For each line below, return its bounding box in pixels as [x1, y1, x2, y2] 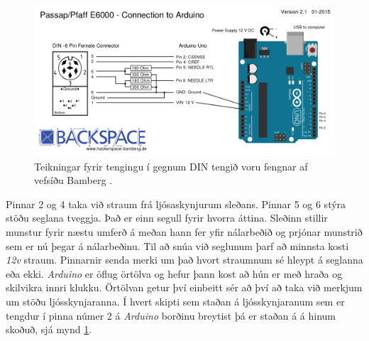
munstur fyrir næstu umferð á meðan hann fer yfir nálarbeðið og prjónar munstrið [6, 224, 363, 239]
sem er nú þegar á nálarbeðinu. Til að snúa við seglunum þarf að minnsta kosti [6, 238, 349, 253]
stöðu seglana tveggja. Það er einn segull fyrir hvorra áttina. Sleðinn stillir [6, 210, 328, 225]
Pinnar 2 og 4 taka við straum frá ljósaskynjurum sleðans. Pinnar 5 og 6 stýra [6, 196, 346, 211]
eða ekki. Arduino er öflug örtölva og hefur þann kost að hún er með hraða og [6, 266, 343, 281]
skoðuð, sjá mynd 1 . [6, 322, 92, 337]
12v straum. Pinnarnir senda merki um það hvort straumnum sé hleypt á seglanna [6, 252, 363, 267]
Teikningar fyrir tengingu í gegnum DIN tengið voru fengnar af [34, 158, 308, 173]
